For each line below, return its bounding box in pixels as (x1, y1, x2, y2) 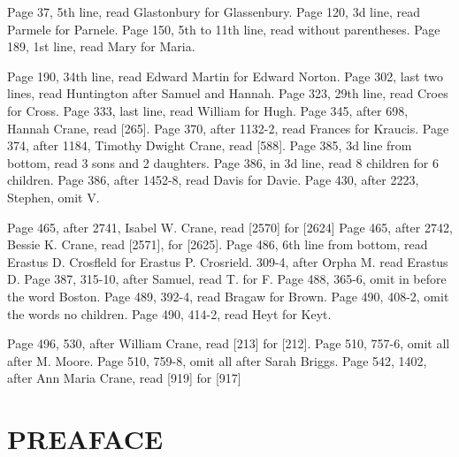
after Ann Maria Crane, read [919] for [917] (7, 369, 241, 387)
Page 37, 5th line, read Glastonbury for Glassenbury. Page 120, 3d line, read (7, 3, 420, 20)
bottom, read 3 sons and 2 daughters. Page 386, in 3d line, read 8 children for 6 (7, 153, 439, 171)
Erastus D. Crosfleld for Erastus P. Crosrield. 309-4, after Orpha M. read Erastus (7, 252, 448, 270)
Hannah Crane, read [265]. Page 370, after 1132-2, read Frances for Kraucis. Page (7, 118, 449, 137)
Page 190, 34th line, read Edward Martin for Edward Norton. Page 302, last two (7, 66, 444, 85)
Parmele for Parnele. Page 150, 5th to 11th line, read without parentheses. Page (7, 19, 440, 38)
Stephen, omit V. (7, 187, 100, 206)
